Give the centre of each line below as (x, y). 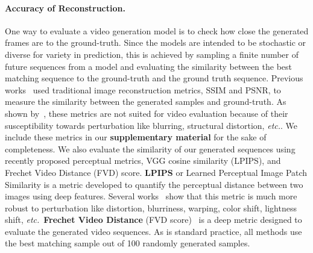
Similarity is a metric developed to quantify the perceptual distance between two (154, 184)
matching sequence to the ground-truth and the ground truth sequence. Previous (154, 78)
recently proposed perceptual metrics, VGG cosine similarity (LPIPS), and (143, 161)
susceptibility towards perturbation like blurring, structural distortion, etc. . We (151, 125)
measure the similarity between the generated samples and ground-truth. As (146, 102)
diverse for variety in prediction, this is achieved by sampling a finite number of (152, 54)
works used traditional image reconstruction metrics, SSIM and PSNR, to (143, 89)
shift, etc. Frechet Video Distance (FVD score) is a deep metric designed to (153, 220)
